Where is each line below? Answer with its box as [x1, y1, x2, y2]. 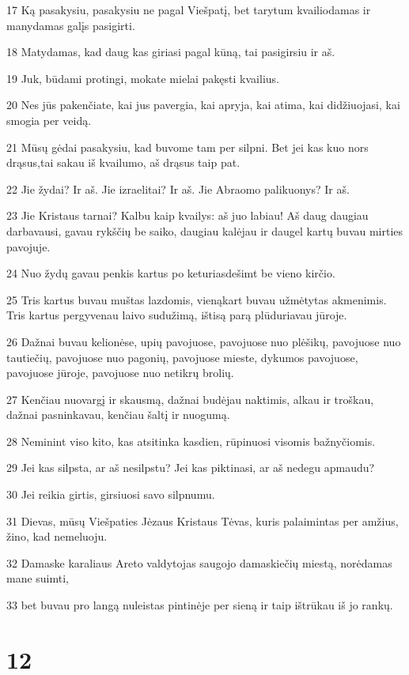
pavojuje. [6, 238, 51, 255]
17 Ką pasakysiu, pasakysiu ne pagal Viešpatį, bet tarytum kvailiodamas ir [6, 2, 371, 17]
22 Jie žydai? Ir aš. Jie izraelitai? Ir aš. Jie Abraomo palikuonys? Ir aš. [6, 180, 350, 197]
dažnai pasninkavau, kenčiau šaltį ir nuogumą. [6, 406, 230, 423]
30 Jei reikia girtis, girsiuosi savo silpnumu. [6, 486, 215, 503]
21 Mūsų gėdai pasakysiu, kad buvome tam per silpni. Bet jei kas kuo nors [6, 138, 369, 155]
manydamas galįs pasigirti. [6, 17, 135, 33]
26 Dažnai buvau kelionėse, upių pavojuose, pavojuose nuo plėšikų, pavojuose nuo [6, 333, 401, 349]
